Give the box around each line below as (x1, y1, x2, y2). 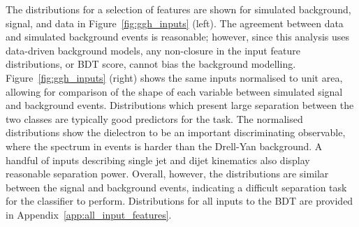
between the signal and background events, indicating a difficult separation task (6, 180, 347, 194)
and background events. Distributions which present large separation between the (6, 98, 354, 112)
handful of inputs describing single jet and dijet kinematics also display (6, 152, 310, 167)
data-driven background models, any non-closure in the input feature (6, 43, 300, 57)
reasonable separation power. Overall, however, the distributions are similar (6, 166, 329, 181)
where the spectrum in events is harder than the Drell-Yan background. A (6, 138, 323, 153)
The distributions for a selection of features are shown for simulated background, (6, 2, 351, 16)
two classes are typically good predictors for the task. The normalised (6, 111, 303, 126)
